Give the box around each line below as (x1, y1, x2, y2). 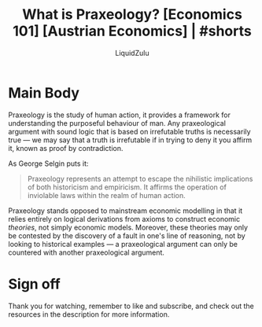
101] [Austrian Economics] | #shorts (13, 22, 252, 40)
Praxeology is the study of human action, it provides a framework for (8, 110, 231, 119)
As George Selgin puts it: (8, 159, 89, 168)
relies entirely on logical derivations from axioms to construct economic (8, 214, 241, 223)
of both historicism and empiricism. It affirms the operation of (27, 182, 227, 192)
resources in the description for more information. (8, 309, 170, 319)
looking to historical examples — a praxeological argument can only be (8, 239, 238, 248)
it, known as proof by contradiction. (8, 143, 124, 152)
